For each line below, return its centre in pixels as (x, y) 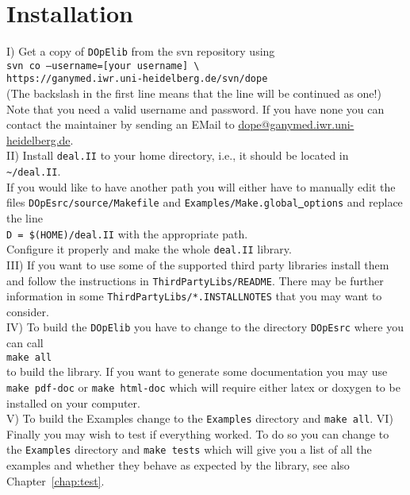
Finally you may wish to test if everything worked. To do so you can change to (198, 433)
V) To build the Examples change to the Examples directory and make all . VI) (200, 418)
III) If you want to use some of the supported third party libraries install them (198, 264)
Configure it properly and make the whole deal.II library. (149, 249)
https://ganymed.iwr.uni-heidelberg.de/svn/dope (137, 79)
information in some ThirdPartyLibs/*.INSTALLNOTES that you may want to (194, 296)
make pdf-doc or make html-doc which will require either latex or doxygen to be (203, 387)
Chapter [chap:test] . (56, 480)
